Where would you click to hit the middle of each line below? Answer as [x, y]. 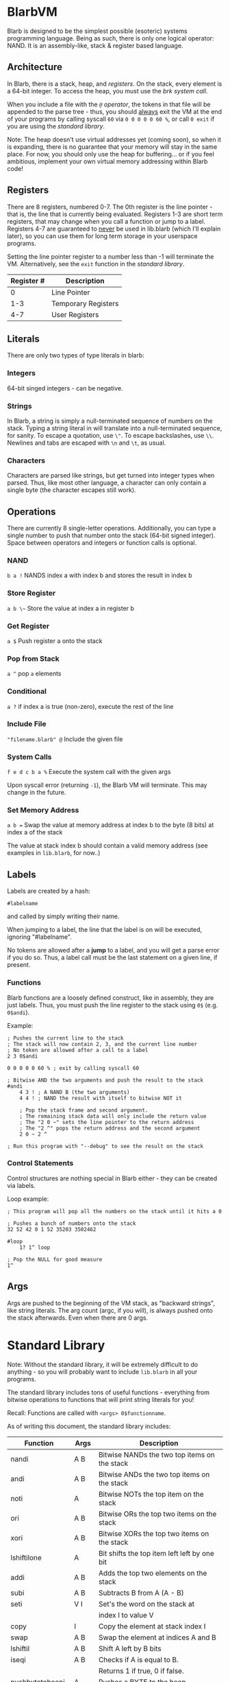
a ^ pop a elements [34, 674]
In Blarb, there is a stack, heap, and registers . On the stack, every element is [115, 84]
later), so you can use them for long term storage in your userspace [102, 236]
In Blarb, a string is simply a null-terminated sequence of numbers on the [110, 421]
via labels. [21, 1185]
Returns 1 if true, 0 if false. [141, 1670]
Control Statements [40, 1163]
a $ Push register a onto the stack [55, 641]
